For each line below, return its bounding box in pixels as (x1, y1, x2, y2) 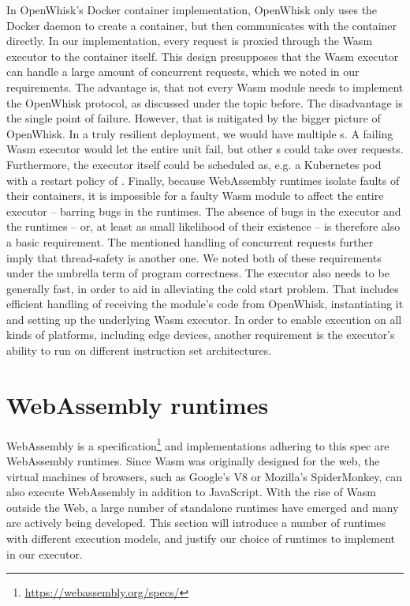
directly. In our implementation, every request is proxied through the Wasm (6, 32, 373, 49)
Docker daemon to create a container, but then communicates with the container (6, 17, 397, 33)
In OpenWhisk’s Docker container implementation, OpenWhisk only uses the (6, 2, 378, 17)
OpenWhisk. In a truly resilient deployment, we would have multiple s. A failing (6, 125, 393, 141)
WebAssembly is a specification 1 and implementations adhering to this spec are (6, 435, 389, 454)
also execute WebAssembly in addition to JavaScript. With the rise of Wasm (6, 484, 376, 500)
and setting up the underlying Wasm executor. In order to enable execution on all (6, 311, 402, 327)
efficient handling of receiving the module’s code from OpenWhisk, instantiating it (6, 295, 404, 312)
